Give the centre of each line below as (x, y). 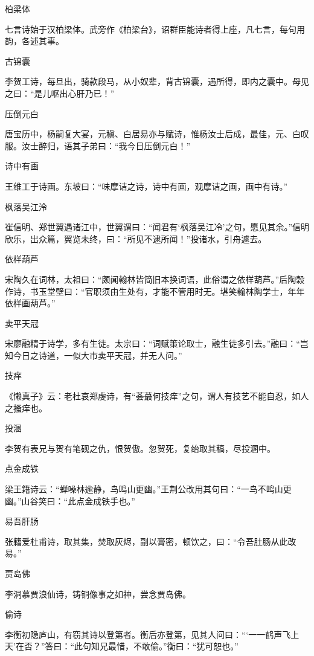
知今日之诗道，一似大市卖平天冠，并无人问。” (94, 355)
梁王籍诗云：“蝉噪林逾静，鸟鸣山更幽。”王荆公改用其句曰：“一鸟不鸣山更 (148, 489)
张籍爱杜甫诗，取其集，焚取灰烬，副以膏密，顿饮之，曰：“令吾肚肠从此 (146, 541)
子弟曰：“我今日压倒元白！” (136, 145)
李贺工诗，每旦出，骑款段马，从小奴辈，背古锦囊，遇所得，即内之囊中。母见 (157, 81)
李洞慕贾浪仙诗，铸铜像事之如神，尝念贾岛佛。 (98, 593)
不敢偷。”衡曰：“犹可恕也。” (186, 646)
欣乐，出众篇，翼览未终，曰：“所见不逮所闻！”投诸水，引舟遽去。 (136, 238)
